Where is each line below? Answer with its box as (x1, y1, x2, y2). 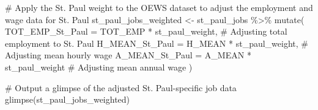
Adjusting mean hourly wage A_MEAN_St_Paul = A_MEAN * (5, 49, 251, 61)
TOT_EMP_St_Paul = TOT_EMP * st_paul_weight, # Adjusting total (5, 25, 287, 38)
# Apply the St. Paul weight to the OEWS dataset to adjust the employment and (5, 1, 313, 13)
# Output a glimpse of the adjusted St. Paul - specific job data (5, 81, 237, 94)
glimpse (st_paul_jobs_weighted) (5, 93, 130, 106)
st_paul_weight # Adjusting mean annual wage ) (5, 60, 193, 73)
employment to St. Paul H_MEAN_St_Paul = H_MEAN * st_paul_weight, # (5, 36, 308, 49)
